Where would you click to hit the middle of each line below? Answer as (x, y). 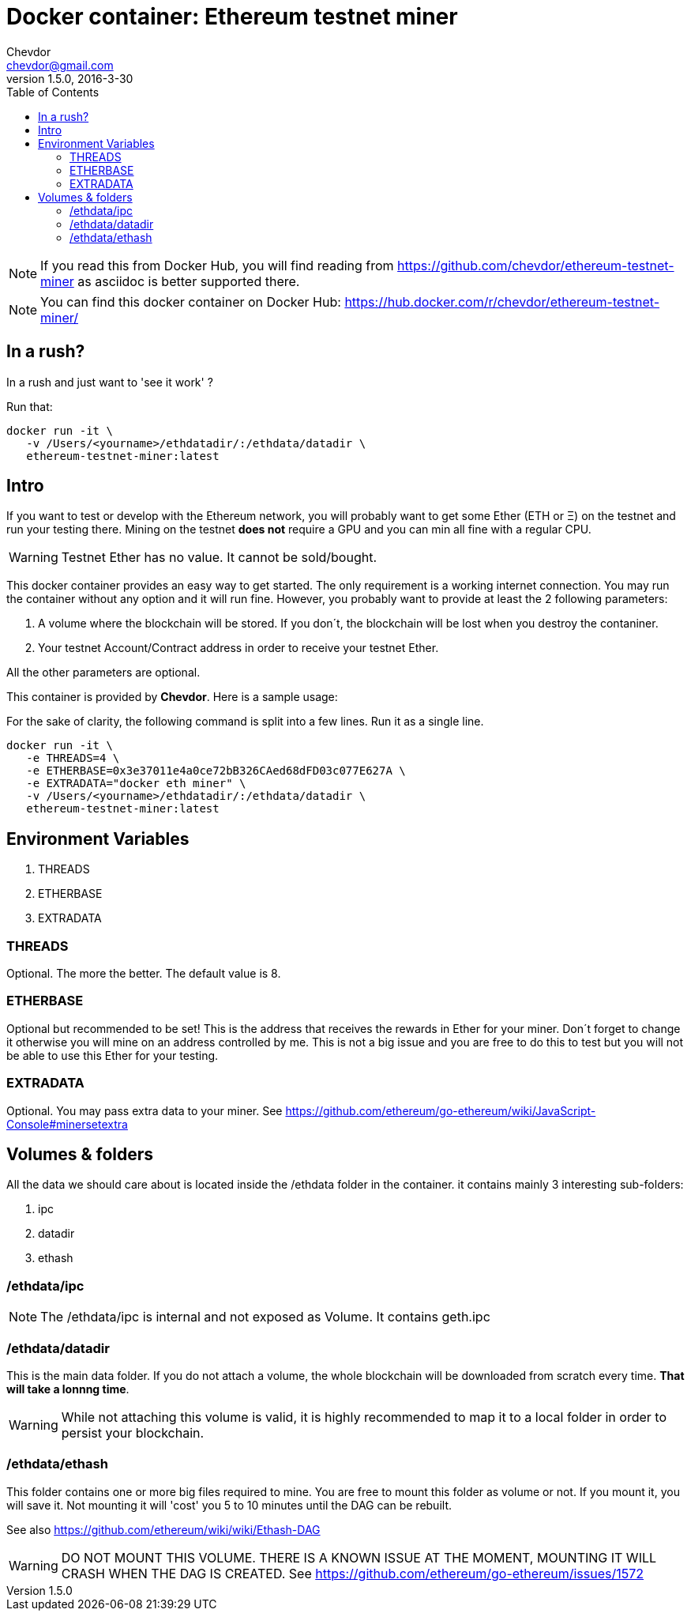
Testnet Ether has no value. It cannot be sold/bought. (219, 558)
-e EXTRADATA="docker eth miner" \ (136, 784)
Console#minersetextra (67, 1124)
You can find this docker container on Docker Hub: (191, 302)
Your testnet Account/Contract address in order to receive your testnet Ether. (238, 648)
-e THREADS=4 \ (73, 758)
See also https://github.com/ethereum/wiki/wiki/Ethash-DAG (163, 1529)
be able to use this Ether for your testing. (113, 1055)
